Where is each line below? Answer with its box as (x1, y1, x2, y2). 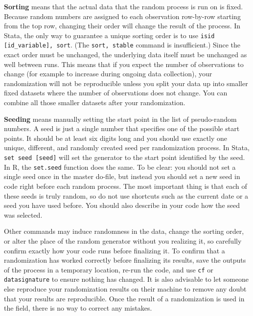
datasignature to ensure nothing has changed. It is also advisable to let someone (4, 274, 249, 284)
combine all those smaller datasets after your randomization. (4, 97, 185, 108)
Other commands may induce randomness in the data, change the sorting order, (4, 226, 244, 236)
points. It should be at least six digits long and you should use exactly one (4, 133, 227, 143)
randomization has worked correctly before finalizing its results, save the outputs (4, 255, 246, 265)
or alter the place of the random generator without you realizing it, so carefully (4, 235, 242, 246)
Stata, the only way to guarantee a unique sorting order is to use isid (4, 30, 215, 40)
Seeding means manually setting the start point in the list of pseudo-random (4, 113, 237, 124)
